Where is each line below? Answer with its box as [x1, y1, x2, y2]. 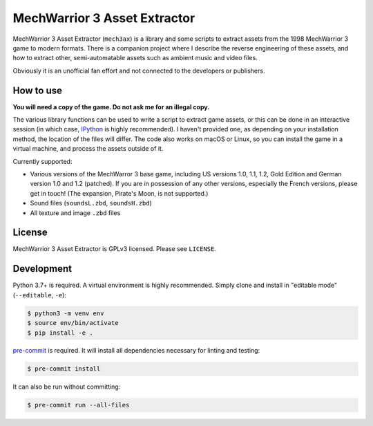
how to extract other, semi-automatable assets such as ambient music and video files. [12, 54, 258, 62]
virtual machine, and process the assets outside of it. [12, 145, 164, 153]
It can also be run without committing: [12, 382, 121, 391]
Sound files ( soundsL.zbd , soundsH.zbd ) [30, 199, 152, 207]
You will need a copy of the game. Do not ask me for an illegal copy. [12, 102, 210, 111]
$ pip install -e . [27, 328, 93, 337]
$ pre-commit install [27, 365, 101, 373]
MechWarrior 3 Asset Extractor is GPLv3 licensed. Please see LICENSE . [12, 245, 217, 253]
